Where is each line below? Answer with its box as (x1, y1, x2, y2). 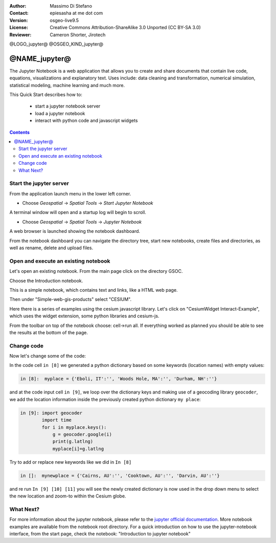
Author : (9, 3, 27, 9)
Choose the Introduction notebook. (9, 277, 83, 284)
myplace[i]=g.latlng (52, 446, 104, 451)
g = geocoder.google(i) (52, 431, 112, 437)
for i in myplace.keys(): (41, 424, 107, 430)
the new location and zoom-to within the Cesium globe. (9, 493, 126, 499)
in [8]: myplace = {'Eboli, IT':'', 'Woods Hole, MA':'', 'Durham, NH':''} (20, 376, 217, 382)
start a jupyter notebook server (35, 103, 101, 110)
